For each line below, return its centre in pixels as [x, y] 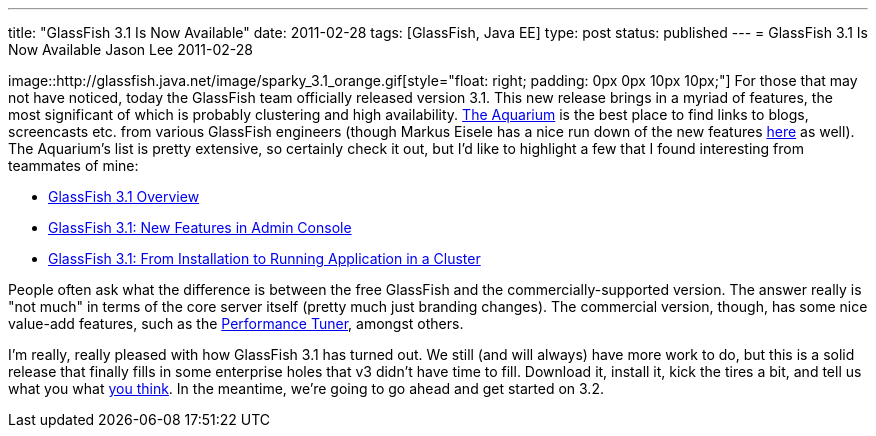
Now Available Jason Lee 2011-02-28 [130, 49]
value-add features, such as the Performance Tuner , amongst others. [236, 323]
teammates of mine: [73, 165]
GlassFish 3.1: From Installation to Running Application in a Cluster [264, 258]
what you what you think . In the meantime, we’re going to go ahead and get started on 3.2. [306, 388]
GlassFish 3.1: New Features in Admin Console [200, 227]
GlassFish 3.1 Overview [124, 196]
